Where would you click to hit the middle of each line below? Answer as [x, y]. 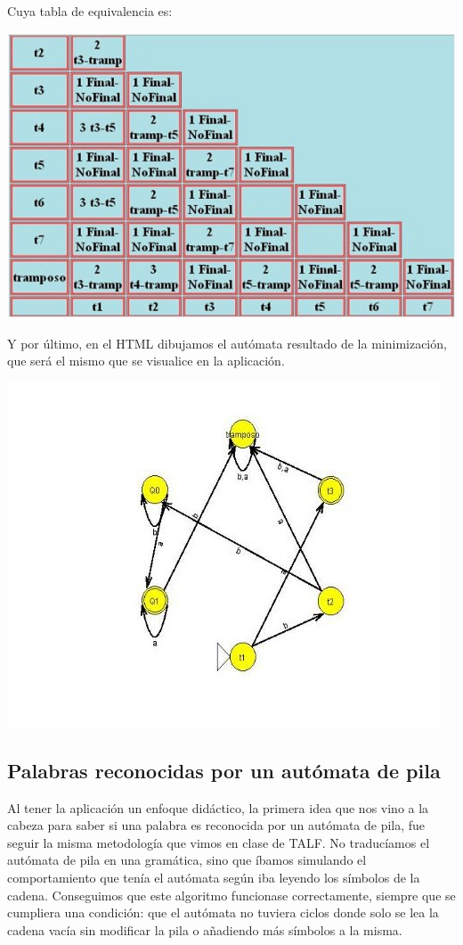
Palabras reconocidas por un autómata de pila [224, 770]
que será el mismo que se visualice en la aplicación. [146, 361]
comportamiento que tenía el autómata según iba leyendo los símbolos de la [214, 877]
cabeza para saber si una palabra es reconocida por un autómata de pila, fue [216, 825]
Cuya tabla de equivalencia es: [90, 11]
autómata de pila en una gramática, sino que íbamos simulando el [187, 860]
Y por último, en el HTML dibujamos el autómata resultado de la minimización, [227, 343]
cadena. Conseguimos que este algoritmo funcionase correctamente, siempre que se [231, 895]
